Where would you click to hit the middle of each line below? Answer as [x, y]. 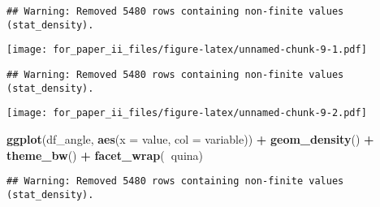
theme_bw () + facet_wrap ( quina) [105, 155]
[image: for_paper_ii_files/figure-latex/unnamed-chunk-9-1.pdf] [187, 50]
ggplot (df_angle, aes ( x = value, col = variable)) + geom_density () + [190, 138]
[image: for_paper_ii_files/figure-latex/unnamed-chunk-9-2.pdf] [187, 113]
